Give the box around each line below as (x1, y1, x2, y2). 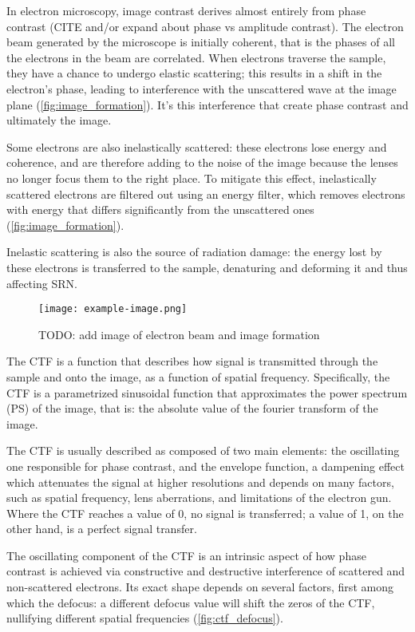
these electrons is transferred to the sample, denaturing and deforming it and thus (6, 259, 408, 275)
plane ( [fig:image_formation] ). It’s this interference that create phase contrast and (6, 96, 409, 113)
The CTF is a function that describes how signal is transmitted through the (6, 353, 378, 369)
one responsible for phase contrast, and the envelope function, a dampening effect (6, 457, 405, 474)
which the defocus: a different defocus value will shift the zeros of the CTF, (6, 594, 375, 610)
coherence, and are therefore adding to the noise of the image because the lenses (6, 154, 398, 171)
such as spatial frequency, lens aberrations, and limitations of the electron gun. (6, 489, 392, 506)
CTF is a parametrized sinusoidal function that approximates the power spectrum (6, 384, 408, 401)
